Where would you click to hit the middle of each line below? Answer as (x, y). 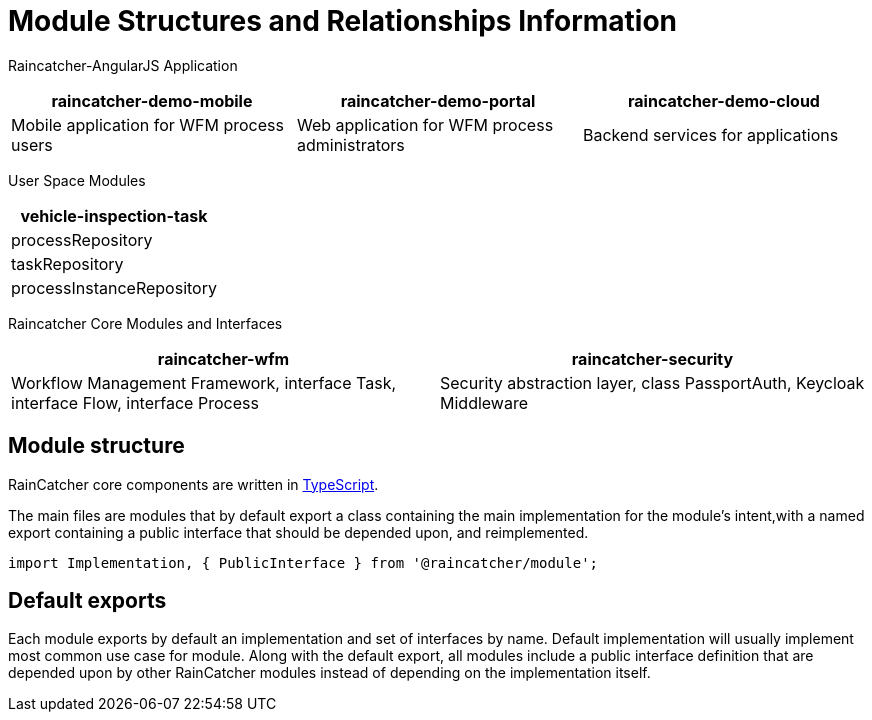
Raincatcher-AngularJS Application (123, 65)
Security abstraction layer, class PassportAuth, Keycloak (652, 382)
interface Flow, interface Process (135, 402)
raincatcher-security (652, 358)
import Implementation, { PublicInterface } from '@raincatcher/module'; (303, 562)
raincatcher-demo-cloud (724, 100)
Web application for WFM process (425, 124)
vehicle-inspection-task (114, 215)
